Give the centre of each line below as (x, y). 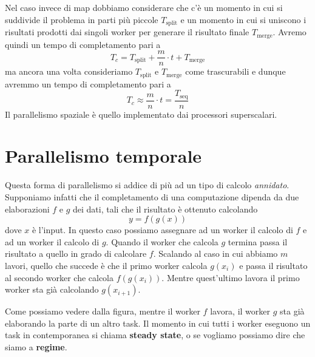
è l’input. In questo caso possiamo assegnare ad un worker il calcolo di (162, 230)
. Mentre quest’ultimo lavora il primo (231, 277)
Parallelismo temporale (103, 156)
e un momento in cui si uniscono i (243, 19)
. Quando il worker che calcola (162, 241)
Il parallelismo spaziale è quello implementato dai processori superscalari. (141, 114)
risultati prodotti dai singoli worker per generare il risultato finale (127, 32)
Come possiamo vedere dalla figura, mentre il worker (103, 311)
